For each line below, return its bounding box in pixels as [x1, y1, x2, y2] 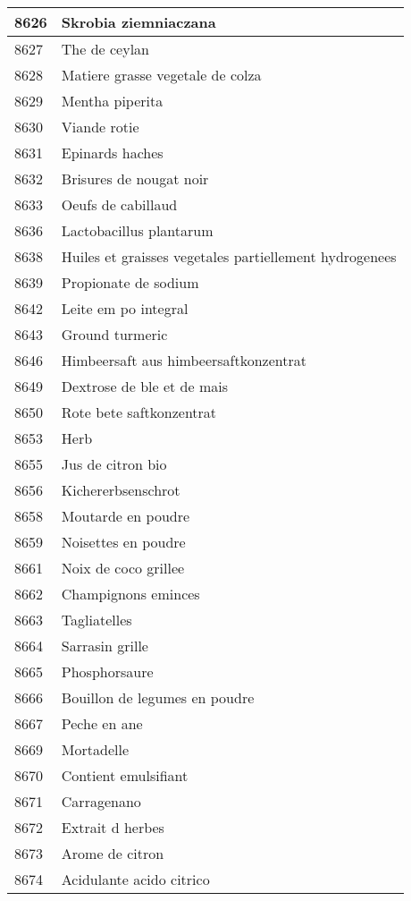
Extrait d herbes [61, 817, 164, 837]
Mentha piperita [61, 90, 164, 111]
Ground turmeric [61, 324, 168, 344]
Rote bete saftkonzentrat [61, 402, 217, 422]
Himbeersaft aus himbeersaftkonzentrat [61, 350, 306, 370]
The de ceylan [61, 38, 150, 59]
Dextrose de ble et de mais [61, 376, 228, 396]
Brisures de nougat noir [61, 168, 209, 189]
